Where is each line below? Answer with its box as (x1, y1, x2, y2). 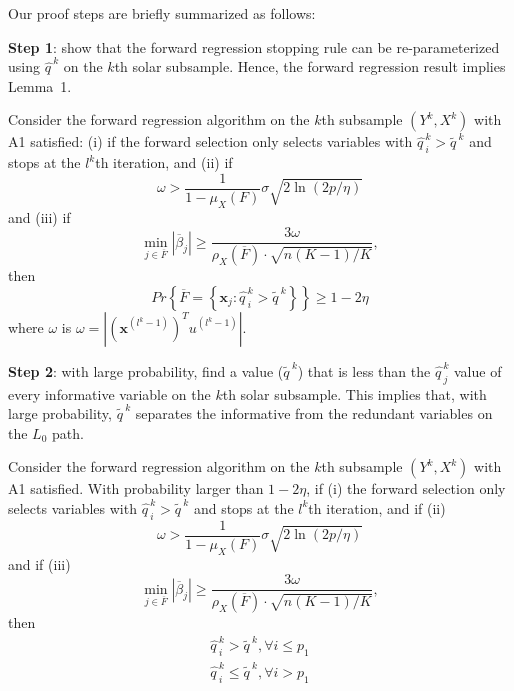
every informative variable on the (8, 383, 211, 404)
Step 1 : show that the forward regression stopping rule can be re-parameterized (8, 36, 500, 57)
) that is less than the (297, 360, 431, 381)
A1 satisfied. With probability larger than (8, 478, 264, 499)
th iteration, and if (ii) (308, 497, 446, 518)
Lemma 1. (8, 75, 72, 96)
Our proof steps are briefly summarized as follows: (8, 3, 316, 23)
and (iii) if (8, 206, 71, 227)
